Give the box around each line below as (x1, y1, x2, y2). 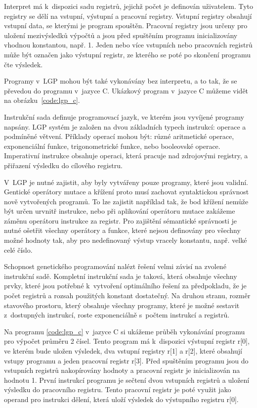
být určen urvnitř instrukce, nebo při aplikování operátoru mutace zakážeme (4, 206, 235, 216)
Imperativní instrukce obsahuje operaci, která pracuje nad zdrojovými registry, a (4, 150, 248, 161)
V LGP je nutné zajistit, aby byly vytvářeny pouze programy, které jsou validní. (4, 177, 248, 187)
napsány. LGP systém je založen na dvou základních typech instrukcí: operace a (4, 121, 246, 132)
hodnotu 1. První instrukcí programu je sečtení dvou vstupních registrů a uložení (4, 374, 250, 385)
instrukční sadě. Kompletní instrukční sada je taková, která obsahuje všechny (4, 271, 237, 281)
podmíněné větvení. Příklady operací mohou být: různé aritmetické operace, (4, 131, 234, 141)
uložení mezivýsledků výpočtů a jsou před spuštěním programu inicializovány (4, 30, 238, 40)
